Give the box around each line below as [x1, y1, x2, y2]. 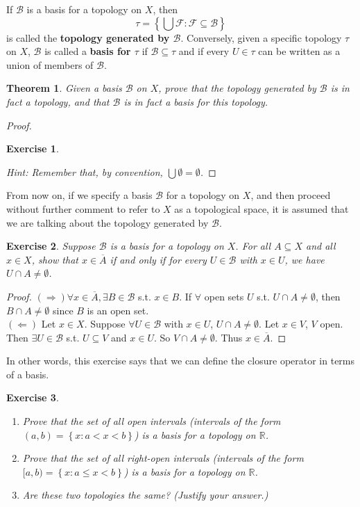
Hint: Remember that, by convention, [6, 164, 163, 179]
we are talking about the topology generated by [6, 215, 209, 230]
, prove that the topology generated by [158, 81, 316, 95]
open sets [204, 289, 244, 303]
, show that [31, 252, 78, 266]
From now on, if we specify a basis [6, 188, 153, 202]
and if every [178, 44, 230, 58]
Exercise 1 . [6, 141, 59, 156]
